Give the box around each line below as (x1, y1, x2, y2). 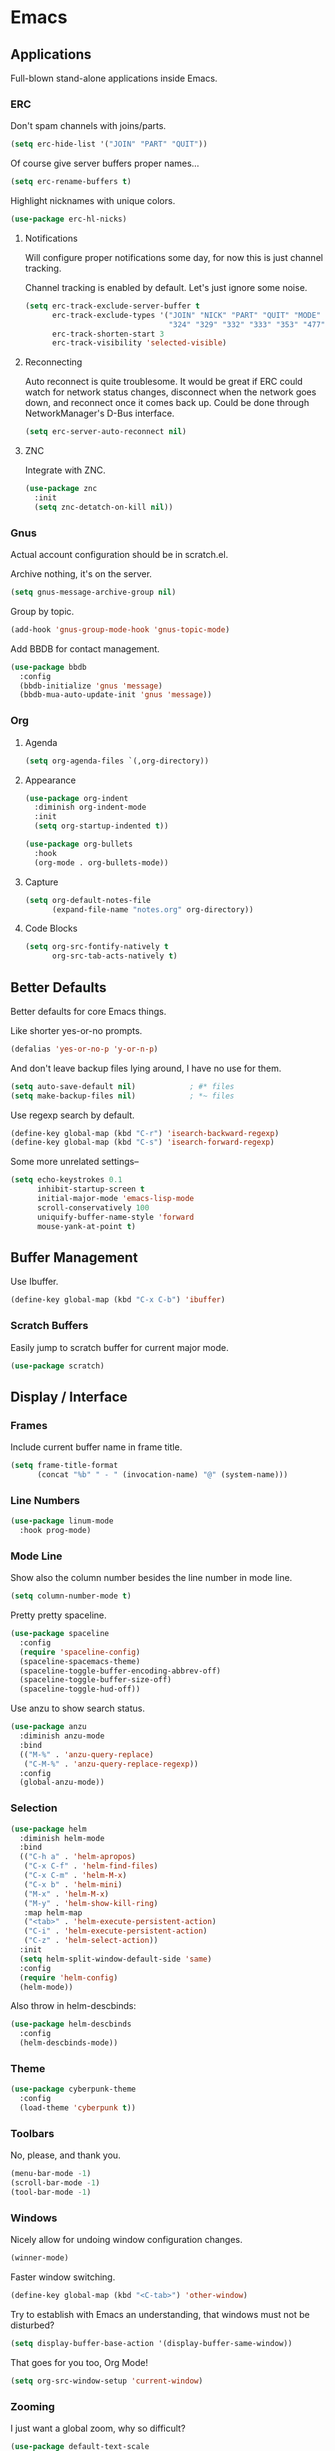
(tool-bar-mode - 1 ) (10, 2187, 92, 2197)
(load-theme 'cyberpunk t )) (19, 2103, 137, 2113)
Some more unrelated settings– (10, 1156, 140, 1168)
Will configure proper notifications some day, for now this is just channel (24, 251, 323, 263)
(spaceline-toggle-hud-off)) (19, 1684, 141, 1695)
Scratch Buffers (10, 1319, 89, 1333)
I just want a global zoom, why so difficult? (10, 2422, 186, 2434)
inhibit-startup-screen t (36, 1184, 145, 1195)
